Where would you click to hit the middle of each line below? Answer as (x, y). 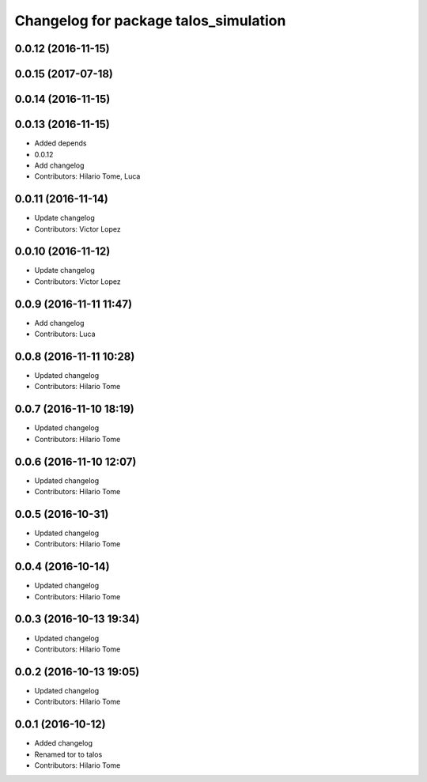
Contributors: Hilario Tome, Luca (87, 176)
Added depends (60, 143)
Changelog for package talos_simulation (150, 21)
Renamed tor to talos (68, 754)
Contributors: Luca (65, 334)
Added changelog (64, 743)
